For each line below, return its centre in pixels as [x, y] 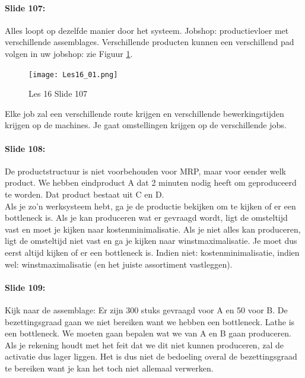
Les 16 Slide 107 [58, 93]
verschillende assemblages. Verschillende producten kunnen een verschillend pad [150, 42]
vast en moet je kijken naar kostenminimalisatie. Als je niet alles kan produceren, [153, 229]
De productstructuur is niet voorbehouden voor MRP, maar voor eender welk [145, 171]
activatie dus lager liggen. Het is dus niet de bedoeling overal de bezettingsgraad [151, 356]
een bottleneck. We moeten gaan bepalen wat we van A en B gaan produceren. [148, 333]
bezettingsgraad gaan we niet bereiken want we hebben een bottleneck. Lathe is [150, 321]
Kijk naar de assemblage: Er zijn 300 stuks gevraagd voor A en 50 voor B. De [146, 309]
